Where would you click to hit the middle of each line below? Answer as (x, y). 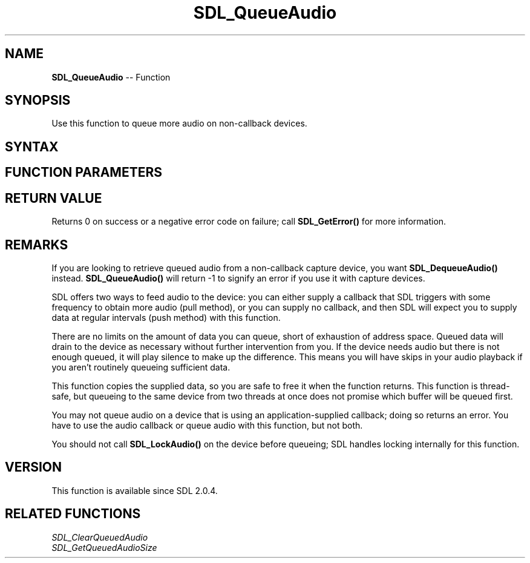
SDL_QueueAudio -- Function (111, 77)
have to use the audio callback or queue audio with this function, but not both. (207, 425)
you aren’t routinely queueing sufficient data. (141, 367)
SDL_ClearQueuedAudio (100, 537)
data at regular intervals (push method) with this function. (166, 317)
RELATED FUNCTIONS (73, 514)
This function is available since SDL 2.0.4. (135, 490)
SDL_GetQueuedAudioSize (104, 547)
